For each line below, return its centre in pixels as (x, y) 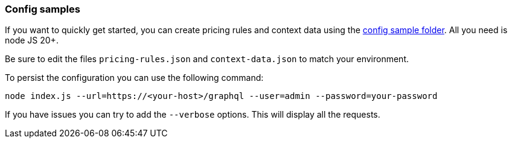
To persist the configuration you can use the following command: (134, 78)
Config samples (43, 9)
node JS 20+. (32, 40)
